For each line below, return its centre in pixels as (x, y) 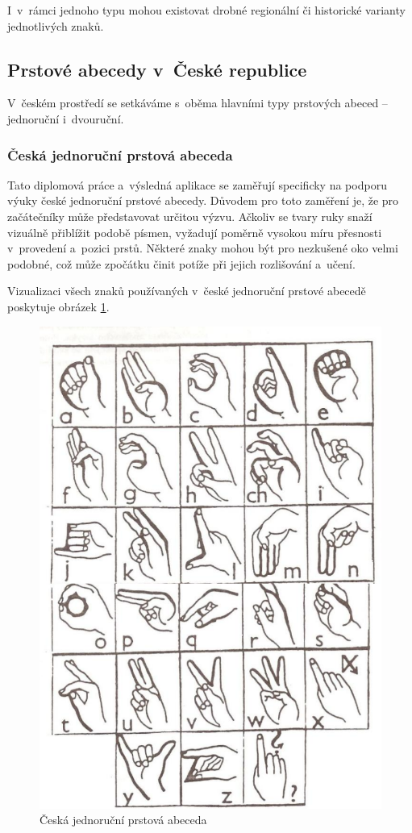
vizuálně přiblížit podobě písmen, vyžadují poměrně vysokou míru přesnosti (195, 232)
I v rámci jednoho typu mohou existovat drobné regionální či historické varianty (206, 10)
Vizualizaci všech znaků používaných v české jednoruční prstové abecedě (187, 291)
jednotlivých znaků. (56, 25)
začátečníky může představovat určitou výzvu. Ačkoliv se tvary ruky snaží (190, 216)
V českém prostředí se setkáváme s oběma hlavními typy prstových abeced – (198, 103)
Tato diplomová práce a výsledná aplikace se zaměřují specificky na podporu (197, 184)
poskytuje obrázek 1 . (58, 306)
